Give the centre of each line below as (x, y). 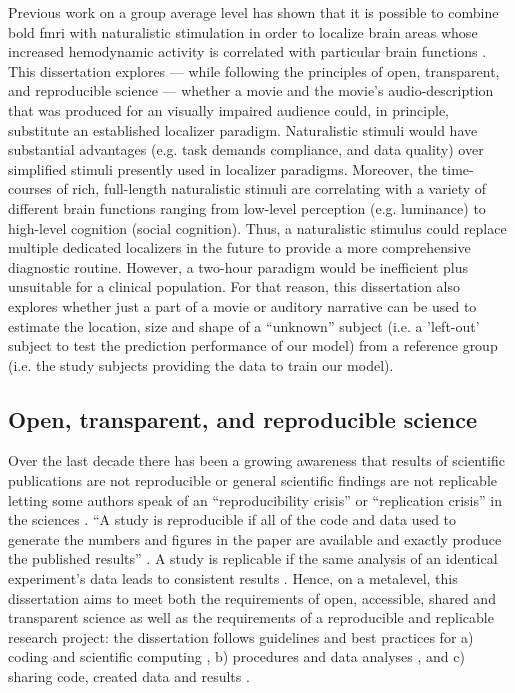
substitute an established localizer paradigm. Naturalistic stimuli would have (243, 129)
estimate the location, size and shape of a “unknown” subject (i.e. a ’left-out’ (244, 325)
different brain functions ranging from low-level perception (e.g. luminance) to (247, 207)
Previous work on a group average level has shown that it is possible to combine (253, 12)
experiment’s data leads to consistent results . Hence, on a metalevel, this (233, 578)
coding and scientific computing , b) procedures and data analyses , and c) (236, 656)
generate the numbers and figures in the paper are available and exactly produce (255, 538)
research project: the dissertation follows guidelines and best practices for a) (241, 636)
